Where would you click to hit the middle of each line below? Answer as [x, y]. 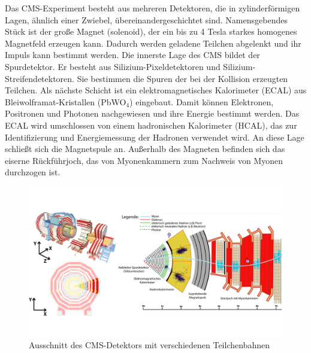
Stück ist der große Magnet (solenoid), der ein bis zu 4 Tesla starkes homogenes [151, 31]
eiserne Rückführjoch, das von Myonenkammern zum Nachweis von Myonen [144, 160]
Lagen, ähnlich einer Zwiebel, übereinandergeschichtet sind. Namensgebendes [146, 19]
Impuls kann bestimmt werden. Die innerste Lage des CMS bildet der [132, 55]
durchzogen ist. [33, 172]
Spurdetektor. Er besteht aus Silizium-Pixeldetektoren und [113, 66]
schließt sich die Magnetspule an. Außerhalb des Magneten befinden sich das [145, 149]
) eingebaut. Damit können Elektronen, [202, 101]
